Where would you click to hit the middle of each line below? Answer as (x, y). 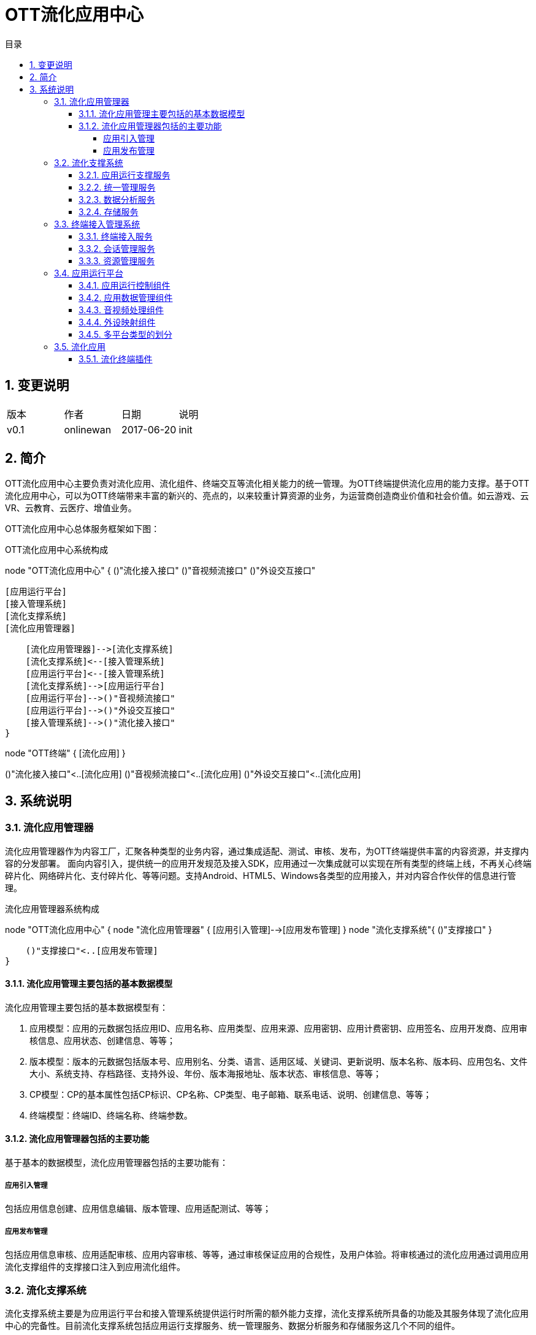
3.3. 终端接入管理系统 (97, 224)
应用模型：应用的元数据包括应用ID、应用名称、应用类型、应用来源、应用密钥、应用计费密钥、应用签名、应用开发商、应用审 (278, 1028)
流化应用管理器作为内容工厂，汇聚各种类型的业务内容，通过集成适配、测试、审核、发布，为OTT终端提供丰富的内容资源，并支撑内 (267, 851)
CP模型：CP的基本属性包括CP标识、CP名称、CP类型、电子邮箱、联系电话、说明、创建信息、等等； (231, 1094)
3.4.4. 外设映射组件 (117, 322)
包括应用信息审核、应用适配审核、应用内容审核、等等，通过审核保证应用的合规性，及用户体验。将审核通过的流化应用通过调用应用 (267, 1254)
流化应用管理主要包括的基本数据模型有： (86, 1007)
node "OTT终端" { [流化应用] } (65, 753)
